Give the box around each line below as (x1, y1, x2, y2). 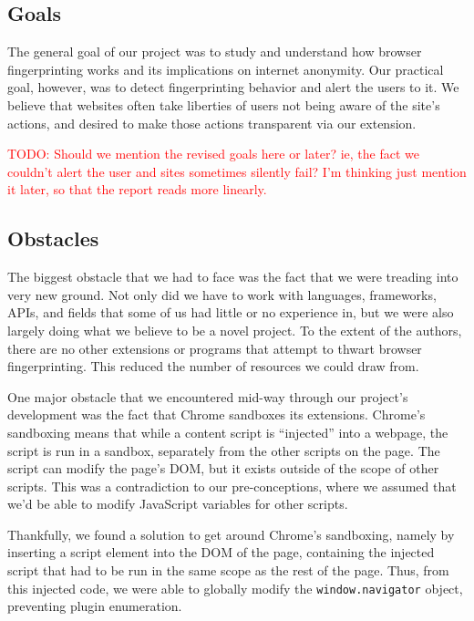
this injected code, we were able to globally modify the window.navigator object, (7, 578, 463, 597)
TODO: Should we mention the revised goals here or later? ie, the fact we (7, 144, 419, 163)
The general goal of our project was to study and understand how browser (7, 42, 422, 61)
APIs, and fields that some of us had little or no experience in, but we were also (7, 303, 454, 322)
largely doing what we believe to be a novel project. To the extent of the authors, (7, 320, 462, 339)
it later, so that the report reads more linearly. (7, 180, 267, 199)
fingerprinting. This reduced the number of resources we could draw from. (7, 357, 419, 376)
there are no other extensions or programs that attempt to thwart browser (7, 338, 422, 357)
